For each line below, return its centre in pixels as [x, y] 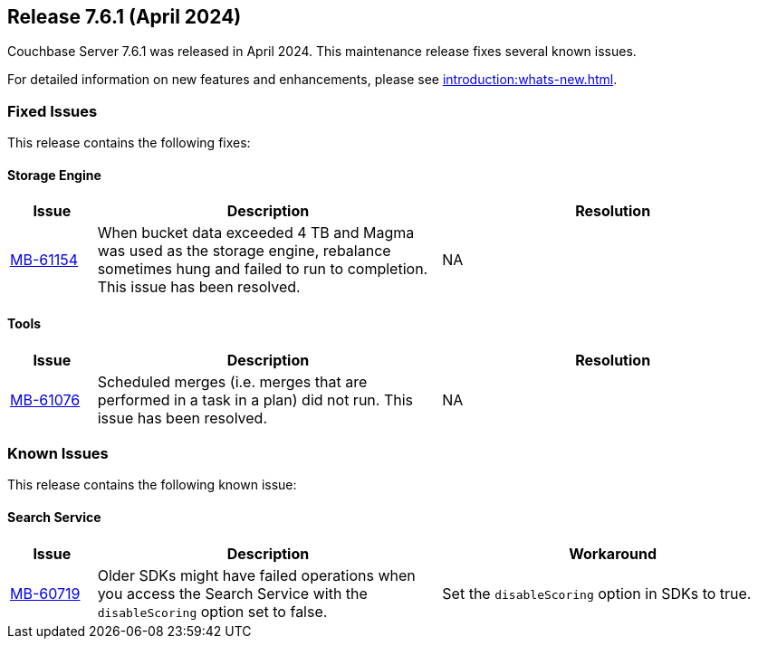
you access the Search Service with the [232, 593]
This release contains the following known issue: [152, 485]
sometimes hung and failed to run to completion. [263, 269]
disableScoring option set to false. [212, 611]
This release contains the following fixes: [129, 143]
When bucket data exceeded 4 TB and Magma [256, 233]
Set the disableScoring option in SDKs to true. [597, 593]
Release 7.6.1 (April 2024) [125, 17]
